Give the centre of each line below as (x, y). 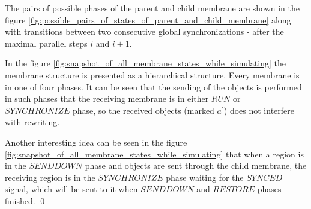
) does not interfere (259, 110)
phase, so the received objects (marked (143, 110)
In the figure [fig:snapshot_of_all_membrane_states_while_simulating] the (145, 63)
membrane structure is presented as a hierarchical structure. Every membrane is (152, 75)
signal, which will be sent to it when (71, 189)
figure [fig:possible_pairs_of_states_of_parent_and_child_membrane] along (148, 19)
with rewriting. (32, 122)
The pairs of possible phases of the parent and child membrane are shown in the (152, 8)
